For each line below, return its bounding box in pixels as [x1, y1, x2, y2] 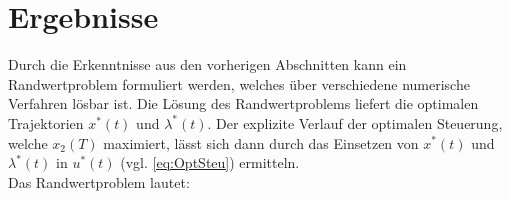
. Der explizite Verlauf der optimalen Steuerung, [207, 112, 503, 133]
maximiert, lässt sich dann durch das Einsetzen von [103, 132, 419, 153]
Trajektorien [8, 112, 84, 133]
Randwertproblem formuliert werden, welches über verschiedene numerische [8, 73, 470, 94]
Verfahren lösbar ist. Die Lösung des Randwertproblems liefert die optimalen [8, 93, 479, 114]
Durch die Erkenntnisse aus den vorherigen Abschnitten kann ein [8, 54, 407, 75]
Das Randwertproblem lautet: [8, 171, 190, 192]
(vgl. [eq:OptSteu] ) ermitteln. [120, 152, 300, 173]
